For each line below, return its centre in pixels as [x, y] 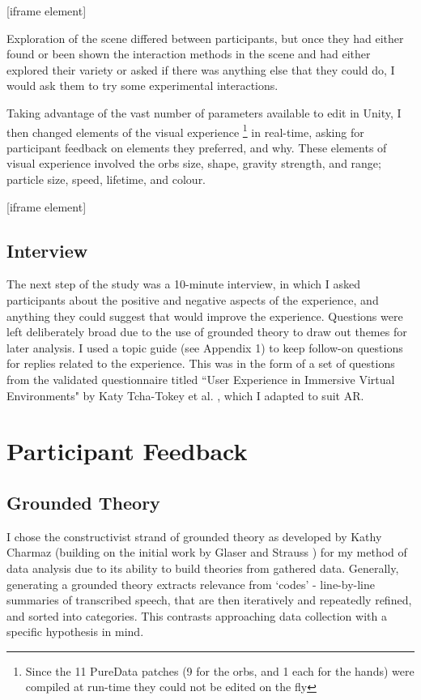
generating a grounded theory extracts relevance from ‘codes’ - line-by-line [191, 584]
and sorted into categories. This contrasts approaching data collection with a [197, 615]
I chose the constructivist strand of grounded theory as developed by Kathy [194, 536]
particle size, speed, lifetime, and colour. [106, 179]
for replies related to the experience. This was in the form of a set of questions [201, 363]
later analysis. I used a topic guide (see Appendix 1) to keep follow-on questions [205, 347]
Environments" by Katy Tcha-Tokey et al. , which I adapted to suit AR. [185, 395]
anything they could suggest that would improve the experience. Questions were [205, 316]
